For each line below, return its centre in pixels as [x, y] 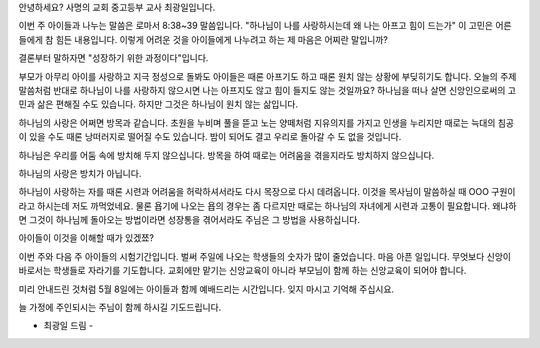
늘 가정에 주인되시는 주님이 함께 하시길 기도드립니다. [120, 307]
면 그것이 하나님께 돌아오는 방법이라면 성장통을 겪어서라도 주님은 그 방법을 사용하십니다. [189, 220]
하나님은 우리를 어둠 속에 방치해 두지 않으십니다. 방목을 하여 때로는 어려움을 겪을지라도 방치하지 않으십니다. [226, 155]
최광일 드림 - [68, 326]
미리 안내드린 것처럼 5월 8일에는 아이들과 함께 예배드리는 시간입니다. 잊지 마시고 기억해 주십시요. [206, 289]
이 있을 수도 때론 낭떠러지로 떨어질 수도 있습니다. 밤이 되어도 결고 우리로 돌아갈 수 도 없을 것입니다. [210, 137]
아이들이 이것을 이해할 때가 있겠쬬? [86, 238]
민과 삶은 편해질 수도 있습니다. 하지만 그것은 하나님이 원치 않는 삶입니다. [158, 104]
